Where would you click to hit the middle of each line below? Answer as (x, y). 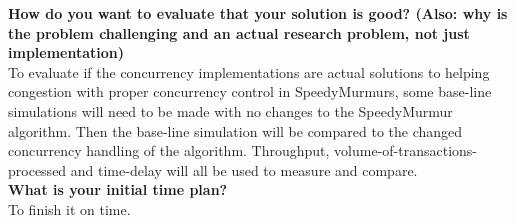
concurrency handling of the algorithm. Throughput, (169, 150)
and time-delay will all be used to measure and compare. (244, 169)
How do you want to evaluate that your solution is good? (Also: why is (258, 13)
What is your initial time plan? (118, 189)
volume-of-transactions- (406, 150)
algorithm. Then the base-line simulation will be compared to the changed (235, 130)
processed (37, 169)
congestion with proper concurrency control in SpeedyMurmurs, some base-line (250, 91)
